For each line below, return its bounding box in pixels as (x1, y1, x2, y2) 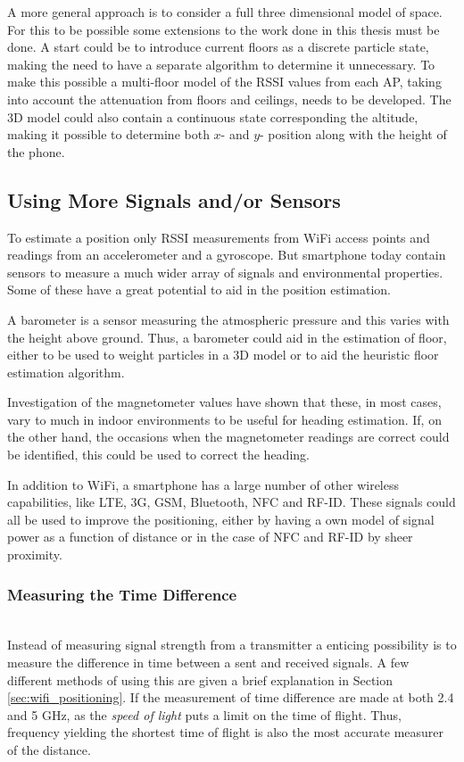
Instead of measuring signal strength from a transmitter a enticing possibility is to (7, 635, 457, 654)
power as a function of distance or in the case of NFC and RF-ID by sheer (7, 527, 413, 546)
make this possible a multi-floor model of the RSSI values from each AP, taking (7, 72, 442, 91)
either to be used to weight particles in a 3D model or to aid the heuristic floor (7, 345, 439, 364)
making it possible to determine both (7, 125, 210, 144)
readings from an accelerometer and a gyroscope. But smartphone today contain (7, 245, 446, 264)
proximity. (7, 545, 62, 564)
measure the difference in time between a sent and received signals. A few (7, 653, 410, 672)
